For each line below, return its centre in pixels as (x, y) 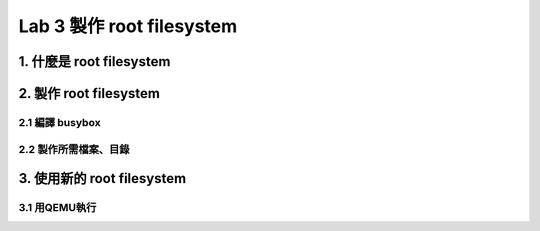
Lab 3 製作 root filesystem (128, 26)
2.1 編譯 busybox (59, 122)
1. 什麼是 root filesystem (94, 61)
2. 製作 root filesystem (89, 93)
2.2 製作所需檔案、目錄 (74, 149)
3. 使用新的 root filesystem (102, 178)
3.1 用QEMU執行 (57, 208)
